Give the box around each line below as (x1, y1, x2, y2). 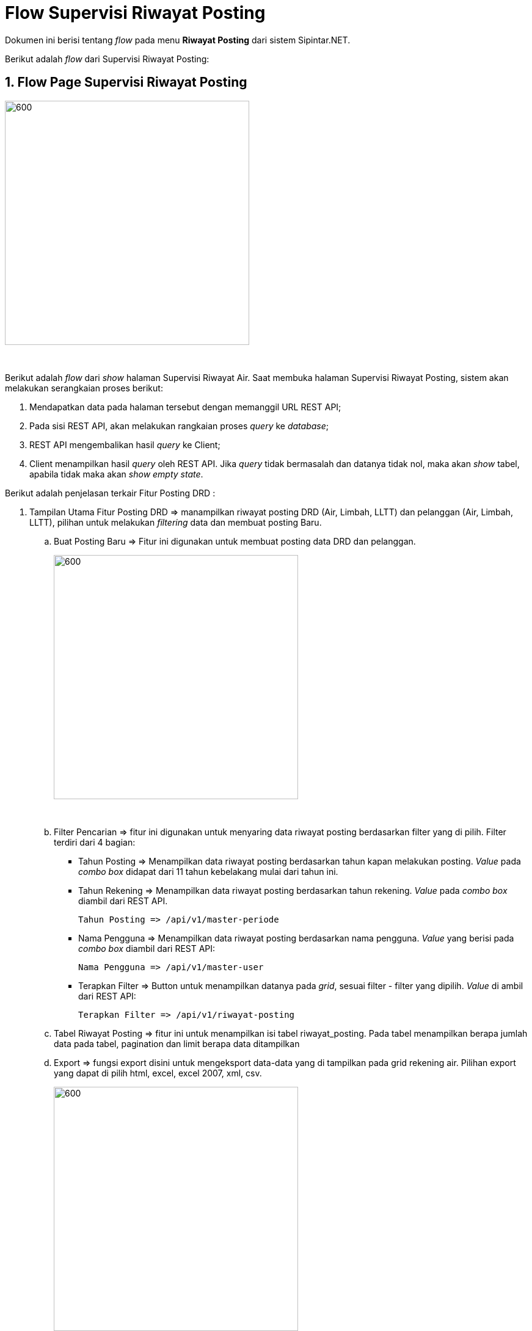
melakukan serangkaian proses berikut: (5, 382, 163, 393)
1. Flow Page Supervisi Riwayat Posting (5, 74, 247, 90)
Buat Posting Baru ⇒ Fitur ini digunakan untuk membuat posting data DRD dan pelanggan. (54, 535, 416, 546)
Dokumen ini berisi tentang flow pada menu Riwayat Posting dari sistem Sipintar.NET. (5, 34, 351, 45)
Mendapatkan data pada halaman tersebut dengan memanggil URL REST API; (29, 401, 341, 412)
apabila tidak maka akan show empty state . (29, 468, 203, 479)
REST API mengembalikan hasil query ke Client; (29, 439, 220, 450)
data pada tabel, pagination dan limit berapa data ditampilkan (54, 1038, 300, 1049)
